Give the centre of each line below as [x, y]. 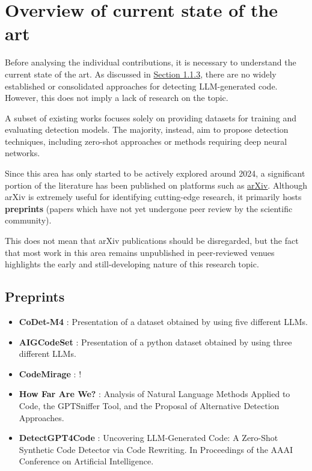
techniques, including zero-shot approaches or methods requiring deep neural [146, 141]
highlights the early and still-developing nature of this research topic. [132, 264]
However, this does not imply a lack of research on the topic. [117, 98]
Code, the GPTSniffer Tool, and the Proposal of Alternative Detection [149, 405]
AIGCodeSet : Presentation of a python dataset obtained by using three [155, 342]
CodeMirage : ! [50, 373]
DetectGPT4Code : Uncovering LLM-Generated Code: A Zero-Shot [148, 438]
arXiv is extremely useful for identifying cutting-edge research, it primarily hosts [153, 197]
